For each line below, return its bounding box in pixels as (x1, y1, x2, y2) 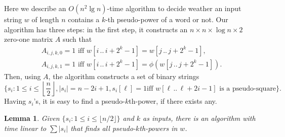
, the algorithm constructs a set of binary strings (48, 71, 199, 81)
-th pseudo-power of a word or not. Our (105, 14, 228, 24)
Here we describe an (4, 3, 66, 13)
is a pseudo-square (219, 85, 276, 92)
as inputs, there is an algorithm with (143, 113, 256, 123)
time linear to (4, 122, 47, 133)
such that (62, 34, 92, 44)
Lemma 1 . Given (4, 113, 60, 123)
